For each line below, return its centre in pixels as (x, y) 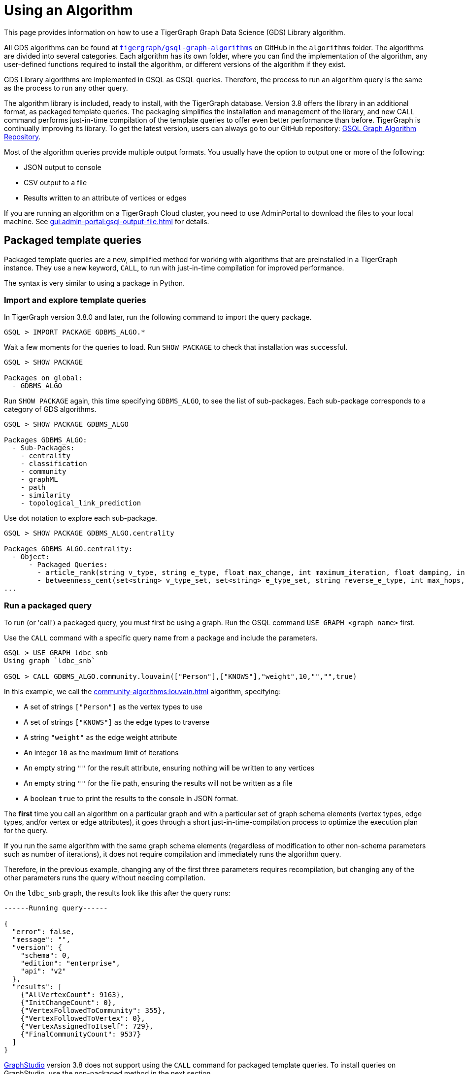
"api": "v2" (43, 971)
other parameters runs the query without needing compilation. (105, 878)
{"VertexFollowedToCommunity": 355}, (93, 1011)
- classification (54, 464)
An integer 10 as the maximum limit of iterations (101, 753)
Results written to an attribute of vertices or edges (105, 198)
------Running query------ (56, 908)
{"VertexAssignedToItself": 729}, (87, 1026)
